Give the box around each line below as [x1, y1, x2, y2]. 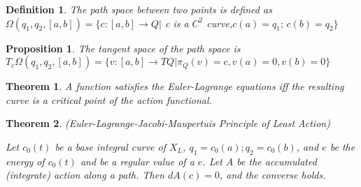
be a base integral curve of [55, 139, 167, 154]
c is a [164, 15, 189, 30]
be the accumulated [236, 154, 317, 168]
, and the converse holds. [220, 167, 326, 182]
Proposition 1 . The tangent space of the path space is [6, 40, 241, 55]
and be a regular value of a [80, 154, 194, 168]
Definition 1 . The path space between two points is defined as [6, 2, 272, 16]
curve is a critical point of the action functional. [6, 92, 212, 107]
